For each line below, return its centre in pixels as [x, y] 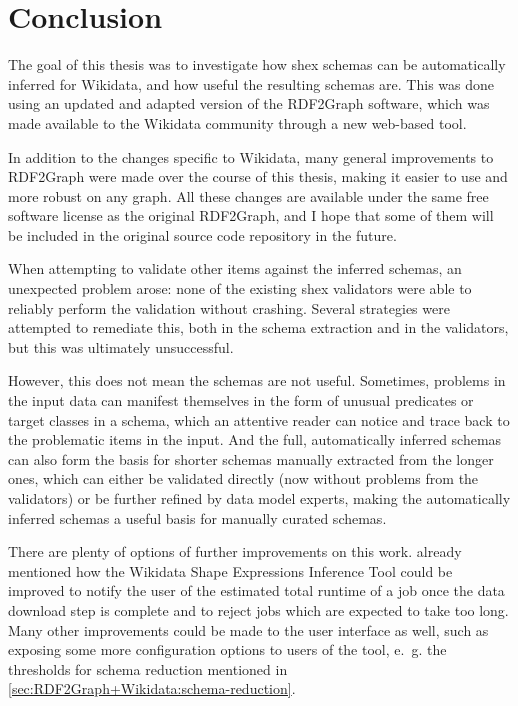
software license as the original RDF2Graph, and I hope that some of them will [251, 215]
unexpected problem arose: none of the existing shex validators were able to [240, 288]
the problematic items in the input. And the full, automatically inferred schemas [255, 439]
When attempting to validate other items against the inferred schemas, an [235, 268]
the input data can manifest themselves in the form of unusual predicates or [241, 400]
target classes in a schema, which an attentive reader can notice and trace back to [259, 419]
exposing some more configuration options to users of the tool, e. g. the [227, 649]
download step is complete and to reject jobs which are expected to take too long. [258, 609]
